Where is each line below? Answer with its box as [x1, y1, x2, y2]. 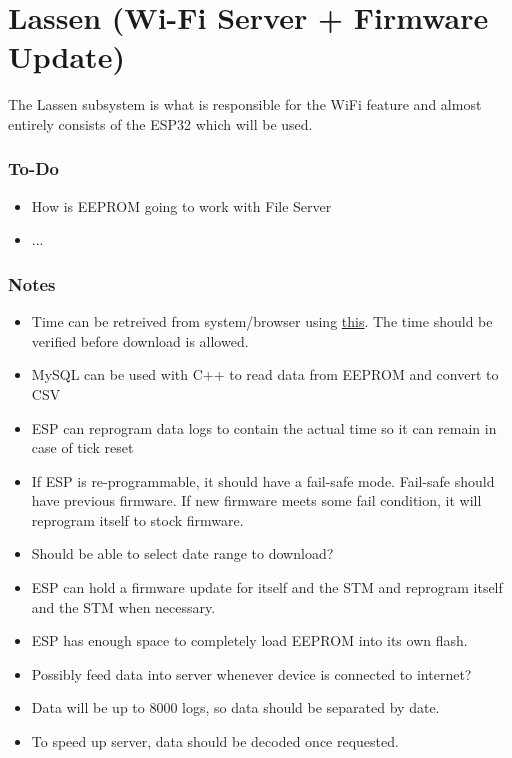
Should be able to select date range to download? [31, 543, 334, 564]
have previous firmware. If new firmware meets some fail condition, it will [31, 490, 482, 511]
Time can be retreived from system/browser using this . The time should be [31, 311, 493, 332]
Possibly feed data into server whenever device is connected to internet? [31, 663, 472, 684]
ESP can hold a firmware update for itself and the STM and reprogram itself [31, 577, 503, 598]
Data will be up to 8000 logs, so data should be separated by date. [31, 697, 440, 718]
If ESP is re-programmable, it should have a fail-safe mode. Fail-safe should [31, 470, 495, 491]
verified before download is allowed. [31, 330, 249, 351]
